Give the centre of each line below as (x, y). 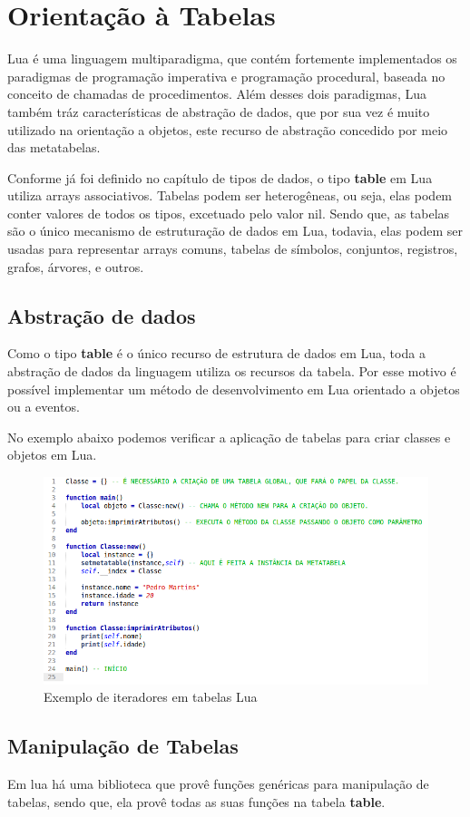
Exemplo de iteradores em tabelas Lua (151, 697)
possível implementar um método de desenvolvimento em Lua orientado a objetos (234, 389)
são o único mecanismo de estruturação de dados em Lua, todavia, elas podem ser (235, 231)
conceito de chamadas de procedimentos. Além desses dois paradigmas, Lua (217, 94)
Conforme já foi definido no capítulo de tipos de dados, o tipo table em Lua (220, 177)
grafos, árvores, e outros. (76, 266)
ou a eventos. (44, 407)
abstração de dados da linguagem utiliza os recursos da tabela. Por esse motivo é (232, 371)
